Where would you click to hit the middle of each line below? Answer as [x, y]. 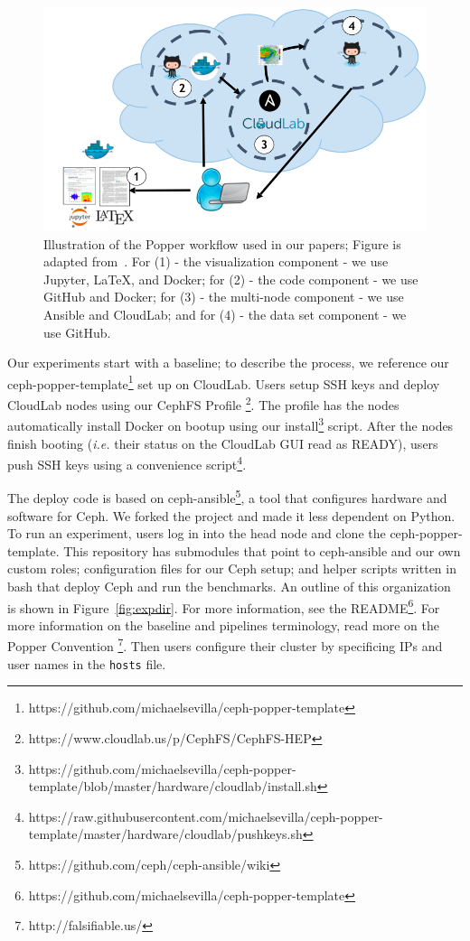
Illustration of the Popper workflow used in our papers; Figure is [222, 243]
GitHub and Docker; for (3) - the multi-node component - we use [224, 297]
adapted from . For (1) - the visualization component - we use [216, 261]
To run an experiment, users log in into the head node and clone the [197, 533]
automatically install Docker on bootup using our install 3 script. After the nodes [230, 424]
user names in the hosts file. [87, 663]
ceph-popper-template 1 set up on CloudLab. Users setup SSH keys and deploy [224, 382]
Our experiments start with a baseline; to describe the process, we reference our [228, 363]
